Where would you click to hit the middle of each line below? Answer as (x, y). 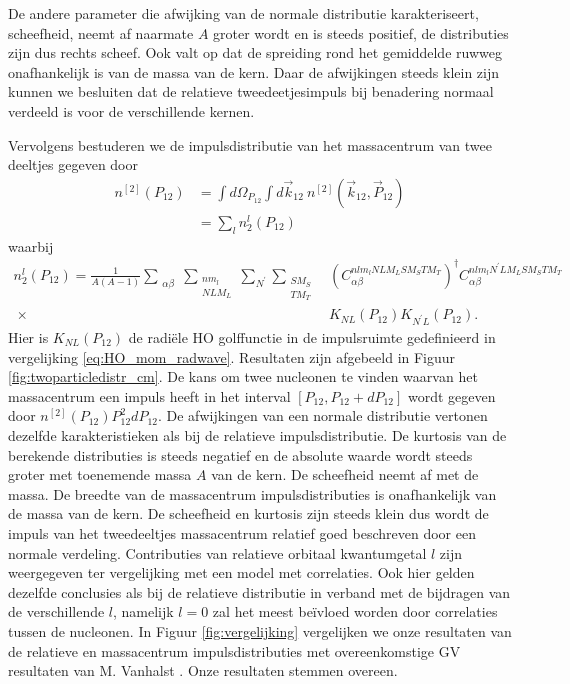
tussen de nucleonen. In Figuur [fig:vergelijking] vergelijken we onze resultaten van (260, 630)
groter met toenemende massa (100, 474)
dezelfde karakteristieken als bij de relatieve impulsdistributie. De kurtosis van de (257, 435)
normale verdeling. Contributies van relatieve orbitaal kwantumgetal (217, 552)
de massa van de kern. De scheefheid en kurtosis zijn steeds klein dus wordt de (248, 513)
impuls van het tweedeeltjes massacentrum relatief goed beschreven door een (242, 532)
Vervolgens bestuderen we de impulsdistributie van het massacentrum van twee (250, 144)
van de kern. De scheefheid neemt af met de (345, 474)
